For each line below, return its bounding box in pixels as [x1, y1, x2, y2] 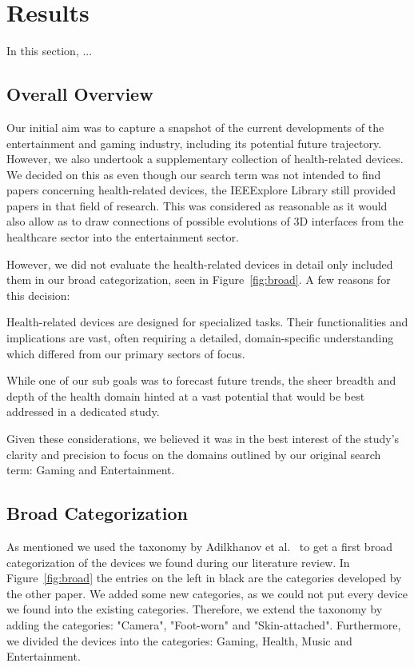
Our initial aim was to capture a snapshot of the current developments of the [6, 118, 384, 135]
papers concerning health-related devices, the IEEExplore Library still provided [6, 182, 396, 198]
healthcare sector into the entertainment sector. [6, 229, 239, 246]
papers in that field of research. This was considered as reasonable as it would [6, 197, 388, 214]
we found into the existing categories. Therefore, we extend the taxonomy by [6, 601, 383, 617]
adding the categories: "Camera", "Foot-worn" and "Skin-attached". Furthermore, [6, 616, 401, 633]
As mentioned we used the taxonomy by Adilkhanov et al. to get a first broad [6, 538, 392, 554]
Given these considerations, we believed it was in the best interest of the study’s [6, 430, 400, 447]
